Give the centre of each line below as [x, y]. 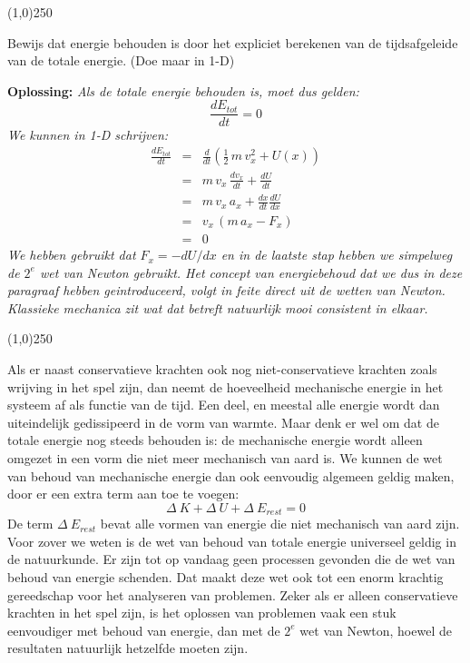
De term [30, 524]
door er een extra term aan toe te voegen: [123, 494]
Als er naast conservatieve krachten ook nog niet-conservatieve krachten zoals [222, 369]
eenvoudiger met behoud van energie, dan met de [144, 630]
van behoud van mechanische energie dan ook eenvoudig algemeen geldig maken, [231, 475]
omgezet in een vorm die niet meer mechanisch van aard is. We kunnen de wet [225, 458]
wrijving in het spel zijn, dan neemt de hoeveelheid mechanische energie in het [225, 386]
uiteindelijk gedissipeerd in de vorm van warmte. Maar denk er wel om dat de [223, 422]
